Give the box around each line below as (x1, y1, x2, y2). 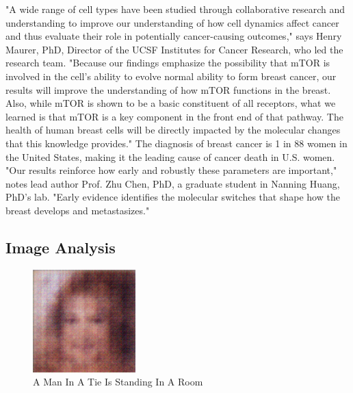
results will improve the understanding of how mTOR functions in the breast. (5, 82, 331, 97)
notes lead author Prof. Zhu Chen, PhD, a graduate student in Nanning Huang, (5, 176, 340, 190)
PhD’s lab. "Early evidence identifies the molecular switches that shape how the (5, 190, 340, 204)
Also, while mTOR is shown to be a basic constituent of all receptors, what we (5, 96, 336, 110)
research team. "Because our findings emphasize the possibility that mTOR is (5, 55, 330, 70)
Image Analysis (5, 236, 116, 257)
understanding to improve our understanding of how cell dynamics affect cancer (5, 15, 339, 29)
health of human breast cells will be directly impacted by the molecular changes (5, 123, 341, 137)
